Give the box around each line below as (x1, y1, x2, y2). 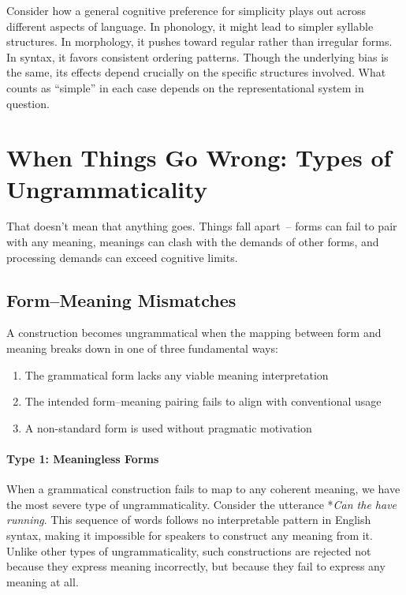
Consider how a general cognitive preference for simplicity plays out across (6, 2, 366, 18)
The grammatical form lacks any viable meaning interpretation (24, 366, 329, 383)
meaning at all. (6, 573, 79, 589)
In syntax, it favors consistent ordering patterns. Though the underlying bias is (6, 48, 389, 65)
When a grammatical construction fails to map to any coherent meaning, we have (6, 481, 400, 497)
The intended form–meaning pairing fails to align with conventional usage (24, 393, 382, 410)
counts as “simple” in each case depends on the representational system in (6, 79, 364, 95)
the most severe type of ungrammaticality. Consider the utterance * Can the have (6, 496, 397, 512)
